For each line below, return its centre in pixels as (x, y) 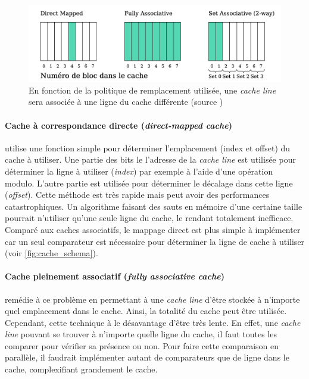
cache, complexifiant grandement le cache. (81, 369)
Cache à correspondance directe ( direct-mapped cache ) (119, 125)
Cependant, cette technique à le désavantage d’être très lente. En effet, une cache (153, 322)
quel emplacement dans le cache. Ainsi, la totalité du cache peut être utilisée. (146, 311)
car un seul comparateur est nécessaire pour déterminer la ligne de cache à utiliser (155, 241)
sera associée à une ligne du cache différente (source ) (126, 102)
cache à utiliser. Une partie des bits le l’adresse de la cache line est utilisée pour (150, 159)
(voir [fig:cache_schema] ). (51, 253)
